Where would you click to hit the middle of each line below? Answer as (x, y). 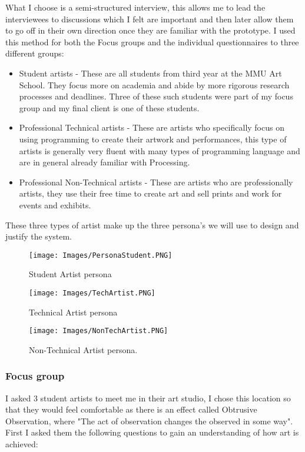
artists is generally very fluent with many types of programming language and (160, 150)
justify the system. (39, 236)
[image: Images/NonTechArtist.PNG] (99, 331)
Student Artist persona (70, 274)
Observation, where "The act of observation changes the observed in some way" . (149, 421)
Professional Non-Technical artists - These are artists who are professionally (156, 182)
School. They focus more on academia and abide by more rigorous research (154, 84)
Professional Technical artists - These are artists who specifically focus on (152, 127)
